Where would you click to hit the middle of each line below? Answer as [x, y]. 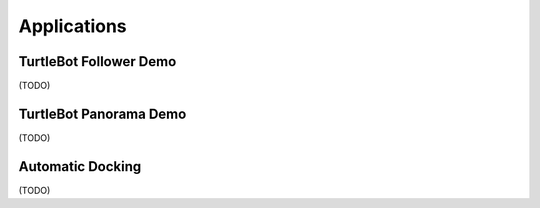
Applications [72, 26]
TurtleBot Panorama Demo [102, 113]
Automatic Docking [80, 166]
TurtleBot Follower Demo [97, 61]
